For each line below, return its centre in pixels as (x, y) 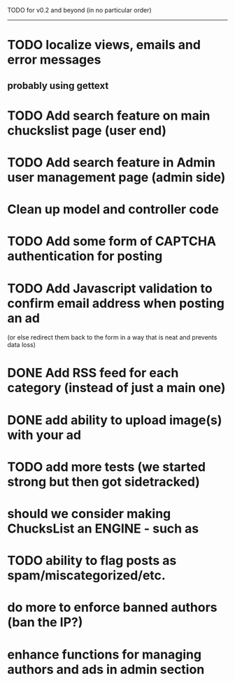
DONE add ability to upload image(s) (115, 420)
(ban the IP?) (45, 623)
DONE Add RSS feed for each (93, 373)
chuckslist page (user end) (87, 131)
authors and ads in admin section (106, 669)
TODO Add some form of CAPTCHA (112, 241)
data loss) (22, 345)
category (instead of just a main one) (116, 388)
